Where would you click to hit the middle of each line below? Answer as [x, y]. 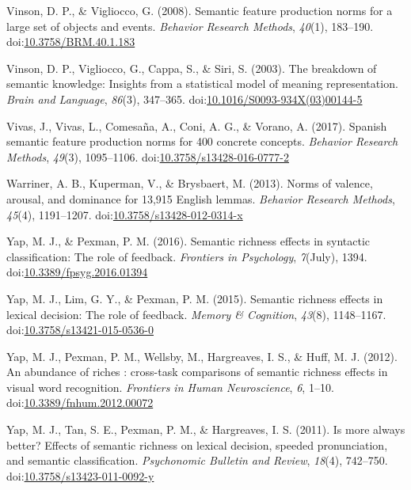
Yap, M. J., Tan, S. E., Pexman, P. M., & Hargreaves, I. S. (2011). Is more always [206, 429]
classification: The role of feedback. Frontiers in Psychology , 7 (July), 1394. [187, 256]
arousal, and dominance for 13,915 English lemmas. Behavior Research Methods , [201, 198]
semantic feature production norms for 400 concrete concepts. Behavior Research [202, 141]
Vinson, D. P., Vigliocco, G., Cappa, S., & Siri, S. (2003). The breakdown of [192, 68]
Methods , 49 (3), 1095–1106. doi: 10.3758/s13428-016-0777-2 [148, 156]
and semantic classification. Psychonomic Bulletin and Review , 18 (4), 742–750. [197, 460]
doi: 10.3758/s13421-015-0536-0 [80, 330]
